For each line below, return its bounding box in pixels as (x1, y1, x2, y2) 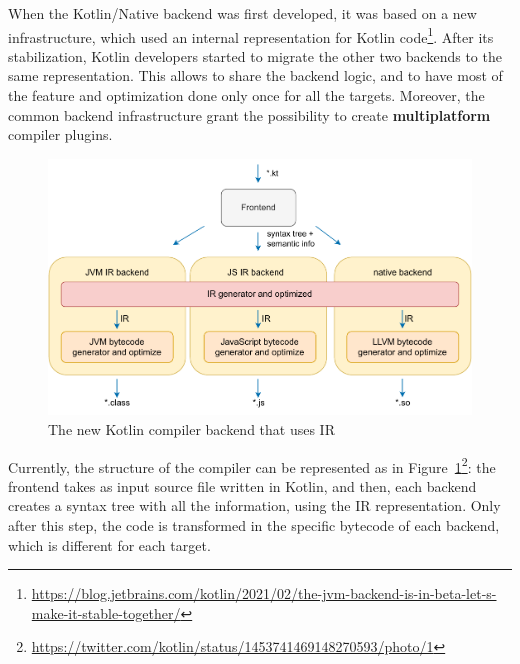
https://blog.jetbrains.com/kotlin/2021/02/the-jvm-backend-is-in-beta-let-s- (31, 583, 497, 604)
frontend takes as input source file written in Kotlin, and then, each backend (8, 475, 477, 496)
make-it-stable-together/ (31, 602, 181, 623)
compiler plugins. (8, 124, 113, 145)
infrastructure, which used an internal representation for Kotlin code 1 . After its (8, 23, 494, 47)
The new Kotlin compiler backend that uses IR (48, 418, 335, 439)
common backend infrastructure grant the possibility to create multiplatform (8, 104, 491, 125)
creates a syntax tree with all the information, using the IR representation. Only (8, 495, 501, 516)
